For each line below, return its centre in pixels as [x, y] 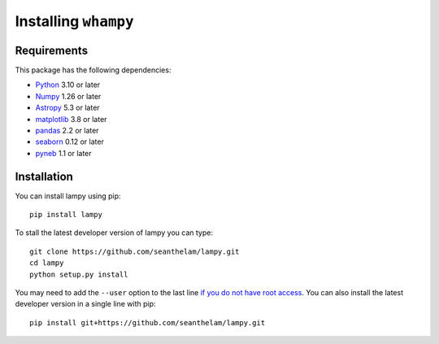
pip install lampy [66, 215]
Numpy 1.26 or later [68, 96]
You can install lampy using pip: [68, 196]
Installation [44, 176]
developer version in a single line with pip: [85, 304]
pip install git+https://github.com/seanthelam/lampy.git [148, 322]
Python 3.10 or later [68, 85]
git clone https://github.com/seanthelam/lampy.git [135, 251]
